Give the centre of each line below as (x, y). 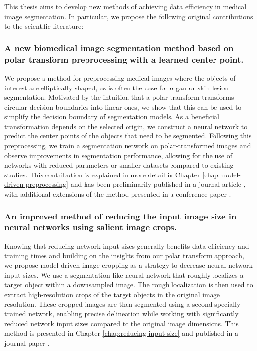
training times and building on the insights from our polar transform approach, (124, 255)
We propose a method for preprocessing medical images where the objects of (120, 77)
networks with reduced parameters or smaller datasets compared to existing (119, 165)
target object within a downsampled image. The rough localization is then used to (129, 285)
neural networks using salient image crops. (91, 227)
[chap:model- (222, 174)
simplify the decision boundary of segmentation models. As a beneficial (112, 116)
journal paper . (27, 342)
